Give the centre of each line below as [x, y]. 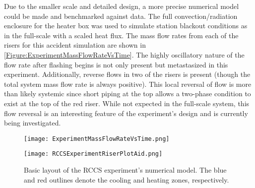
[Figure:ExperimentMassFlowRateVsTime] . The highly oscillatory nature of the [124, 54]
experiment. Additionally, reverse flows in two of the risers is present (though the [127, 74]
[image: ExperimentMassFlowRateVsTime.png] [97, 139]
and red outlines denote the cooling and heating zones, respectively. [127, 179]
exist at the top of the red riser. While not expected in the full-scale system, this [127, 103]
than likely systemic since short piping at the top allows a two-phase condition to [127, 94]
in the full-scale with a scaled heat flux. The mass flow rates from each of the [121, 35]
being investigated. [32, 123]
